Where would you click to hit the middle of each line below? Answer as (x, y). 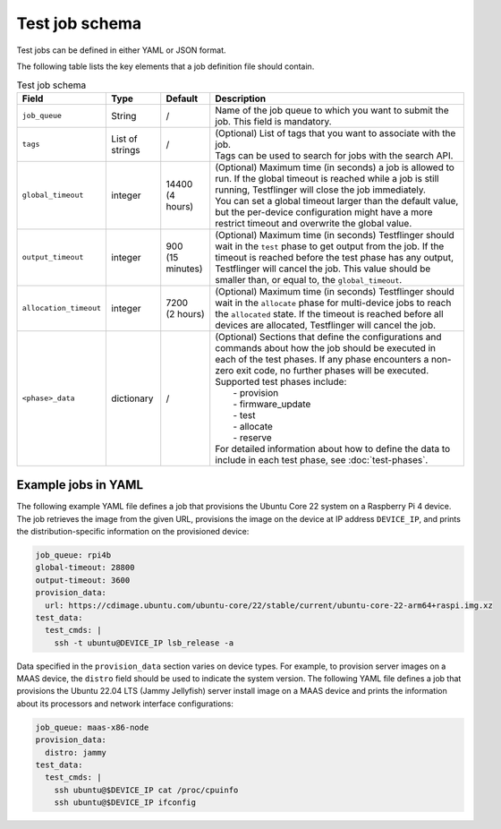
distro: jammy (76, 752)
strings (126, 150)
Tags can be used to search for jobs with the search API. (334, 155)
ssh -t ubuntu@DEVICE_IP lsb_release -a (144, 643)
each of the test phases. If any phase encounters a (322, 359)
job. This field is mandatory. (273, 121)
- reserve (252, 437)
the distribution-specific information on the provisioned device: (133, 531)
